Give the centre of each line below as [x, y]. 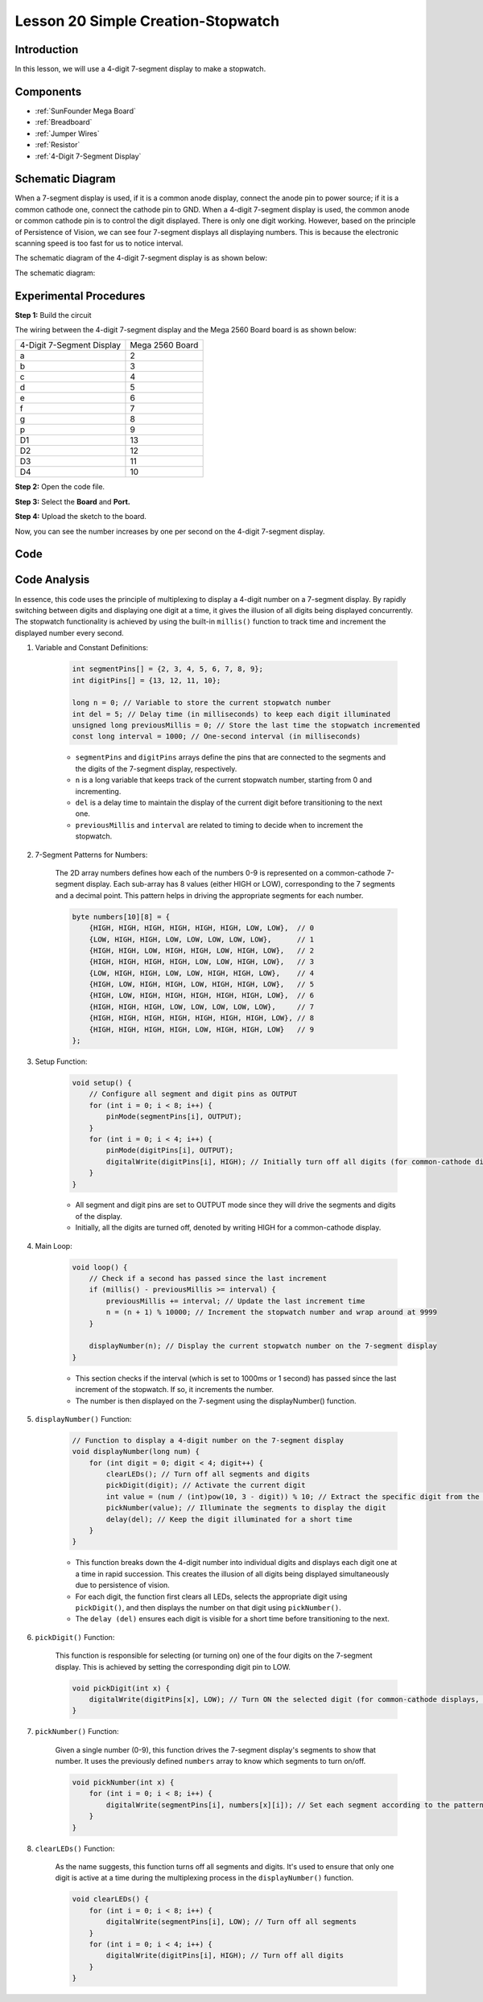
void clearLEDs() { [110, 1899]
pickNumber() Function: [77, 1732]
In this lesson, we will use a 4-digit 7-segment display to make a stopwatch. [140, 69]
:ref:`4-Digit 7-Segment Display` [88, 156]
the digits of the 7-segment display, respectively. [156, 768]
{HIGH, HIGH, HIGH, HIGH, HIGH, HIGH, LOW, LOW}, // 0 [202, 928]
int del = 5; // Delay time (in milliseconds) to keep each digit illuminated [231, 714]
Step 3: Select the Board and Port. [72, 501]
